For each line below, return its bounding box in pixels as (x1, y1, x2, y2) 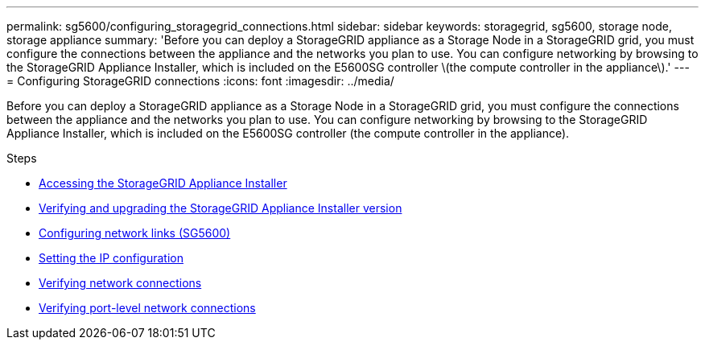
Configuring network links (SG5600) (39, 226, 231, 240)
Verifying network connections (39, 276, 202, 290)
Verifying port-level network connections (39, 301, 256, 315)
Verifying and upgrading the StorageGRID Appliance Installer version (39, 201, 402, 215)
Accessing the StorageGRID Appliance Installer (39, 176, 287, 190)
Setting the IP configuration (39, 251, 183, 265)
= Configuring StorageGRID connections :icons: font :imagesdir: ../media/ (6, 74, 394, 88)
